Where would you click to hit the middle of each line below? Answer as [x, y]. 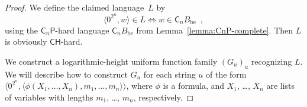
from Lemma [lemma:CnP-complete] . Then [215, 30]
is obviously [26, 41]
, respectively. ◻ [164, 97]
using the [22, 30]
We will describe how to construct [66, 74]
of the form [226, 74]
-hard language [82, 30]
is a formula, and [194, 86]
